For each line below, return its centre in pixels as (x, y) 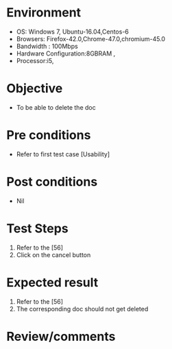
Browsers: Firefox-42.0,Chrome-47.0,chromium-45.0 (91, 38)
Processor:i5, (35, 60)
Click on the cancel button (53, 254)
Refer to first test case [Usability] (63, 154)
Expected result (52, 282)
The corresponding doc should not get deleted (82, 309)
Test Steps (38, 228)
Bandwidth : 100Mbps (47, 46)
